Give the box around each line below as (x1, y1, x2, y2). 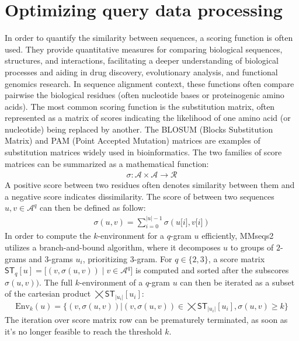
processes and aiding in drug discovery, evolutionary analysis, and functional (5, 65, 278, 78)
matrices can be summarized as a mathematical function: (5, 157, 209, 169)
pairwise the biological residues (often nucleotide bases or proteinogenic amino (5, 89, 284, 101)
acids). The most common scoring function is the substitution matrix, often (5, 100, 275, 112)
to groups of (230, 241, 274, 253)
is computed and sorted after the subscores (135, 264, 289, 276)
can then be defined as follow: (39, 201, 146, 214)
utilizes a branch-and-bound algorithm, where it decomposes (5, 241, 221, 253)
